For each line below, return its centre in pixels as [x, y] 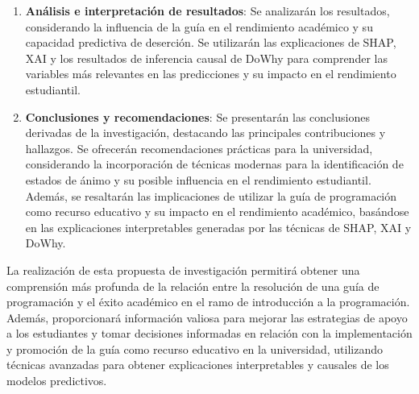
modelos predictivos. [57, 381]
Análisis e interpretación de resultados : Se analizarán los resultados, [207, 10]
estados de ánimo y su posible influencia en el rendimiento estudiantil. [198, 179]
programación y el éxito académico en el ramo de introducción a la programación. [208, 302]
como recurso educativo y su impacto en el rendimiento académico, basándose [217, 212]
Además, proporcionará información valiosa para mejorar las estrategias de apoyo [207, 317]
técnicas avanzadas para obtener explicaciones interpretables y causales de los [198, 365]
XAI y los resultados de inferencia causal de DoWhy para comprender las [206, 58]
